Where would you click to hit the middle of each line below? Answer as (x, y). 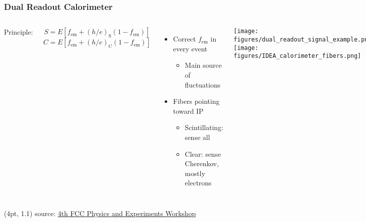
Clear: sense (203, 154)
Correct (185, 39)
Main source (203, 65)
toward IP (188, 111)
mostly (195, 173)
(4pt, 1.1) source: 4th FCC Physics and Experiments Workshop (100, 213)
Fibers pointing (196, 101)
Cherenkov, (202, 163)
